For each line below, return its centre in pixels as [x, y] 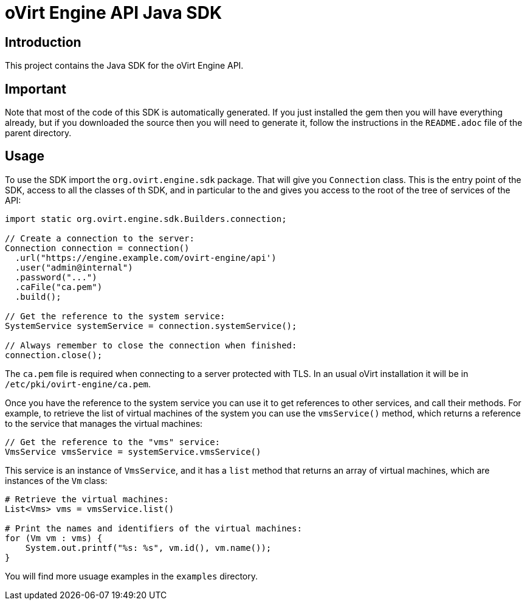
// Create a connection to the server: [100, 238]
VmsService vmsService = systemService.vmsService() [133, 451]
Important [36, 89]
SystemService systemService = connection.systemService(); [151, 326]
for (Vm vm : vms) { [54, 538]
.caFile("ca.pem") [59, 287]
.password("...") [56, 277]
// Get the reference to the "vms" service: [113, 442]
